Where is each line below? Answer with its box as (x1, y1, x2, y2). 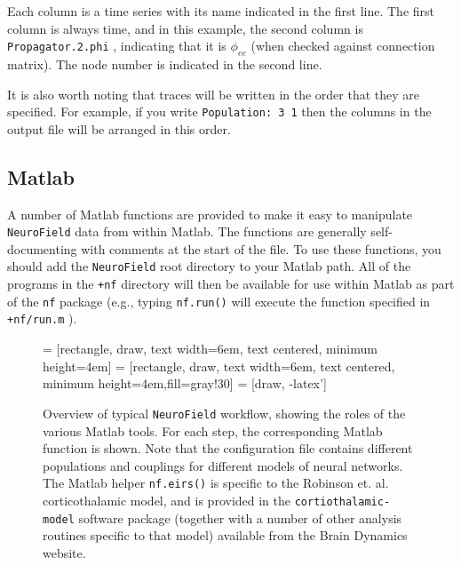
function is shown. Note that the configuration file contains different (43, 439, 413, 458)
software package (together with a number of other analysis (78, 508, 402, 527)
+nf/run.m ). (7, 309, 77, 328)
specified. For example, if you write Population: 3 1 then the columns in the (7, 102, 432, 121)
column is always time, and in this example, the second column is (7, 19, 363, 37)
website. (43, 543, 86, 561)
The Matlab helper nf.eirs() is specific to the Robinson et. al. (43, 473, 389, 492)
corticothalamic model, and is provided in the (43, 490, 291, 509)
